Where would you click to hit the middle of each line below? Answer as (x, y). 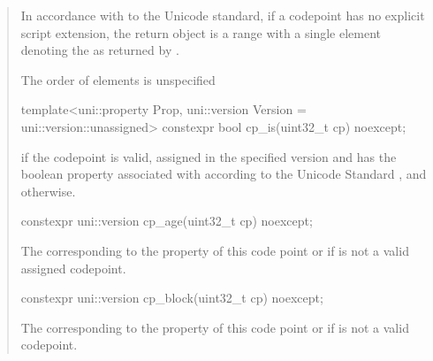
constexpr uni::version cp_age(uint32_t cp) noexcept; (167, 221)
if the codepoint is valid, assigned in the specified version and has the (209, 156)
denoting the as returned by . (100, 50)
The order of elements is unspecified (118, 79)
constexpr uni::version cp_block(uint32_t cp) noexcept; (172, 298)
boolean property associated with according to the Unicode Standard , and (224, 174)
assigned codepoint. (73, 268)
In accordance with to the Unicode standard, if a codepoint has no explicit (223, 15)
